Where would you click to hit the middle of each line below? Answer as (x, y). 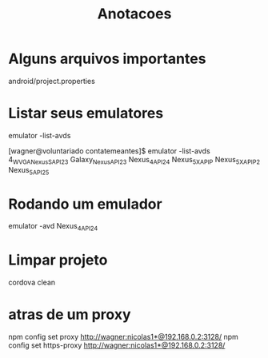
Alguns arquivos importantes (107, 59)
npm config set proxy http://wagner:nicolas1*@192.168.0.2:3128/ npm (123, 337)
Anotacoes (134, 14)
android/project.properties (52, 81)
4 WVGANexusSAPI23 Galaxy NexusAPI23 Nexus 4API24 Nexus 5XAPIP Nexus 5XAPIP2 (134, 160)
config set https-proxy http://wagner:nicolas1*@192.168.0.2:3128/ (117, 345)
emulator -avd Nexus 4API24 (53, 227)
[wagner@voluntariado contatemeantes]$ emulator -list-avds (109, 151)
